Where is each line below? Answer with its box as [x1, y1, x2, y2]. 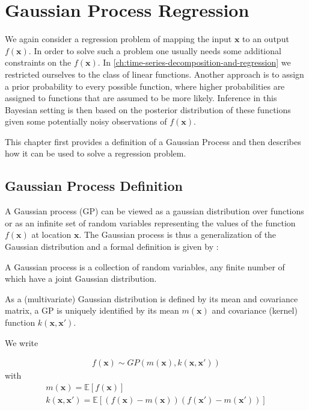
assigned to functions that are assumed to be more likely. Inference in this [5, 92, 277, 104]
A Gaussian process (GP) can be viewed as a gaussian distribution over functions [5, 205, 304, 217]
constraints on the [5, 56, 72, 69]
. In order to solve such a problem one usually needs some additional [28, 44, 281, 57]
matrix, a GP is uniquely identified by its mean [5, 304, 179, 317]
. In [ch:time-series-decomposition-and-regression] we [97, 56, 291, 69]
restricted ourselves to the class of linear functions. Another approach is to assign [5, 67, 304, 80]
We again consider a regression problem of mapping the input [5, 33, 232, 45]
